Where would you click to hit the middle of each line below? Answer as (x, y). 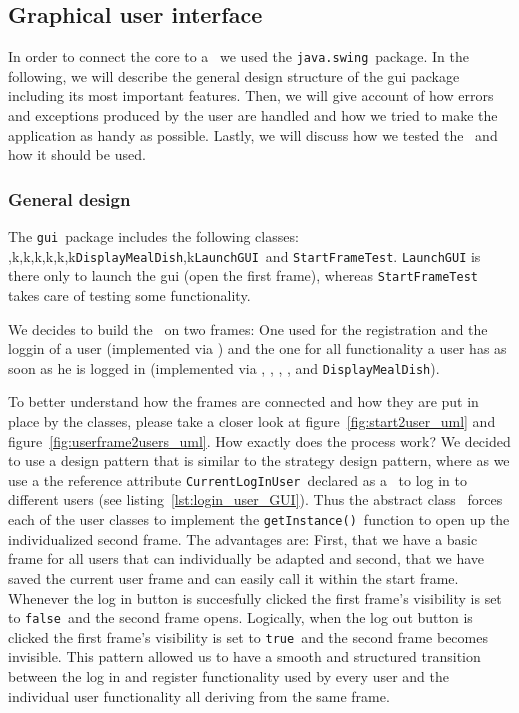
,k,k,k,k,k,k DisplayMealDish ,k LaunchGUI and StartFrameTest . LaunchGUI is (244, 255)
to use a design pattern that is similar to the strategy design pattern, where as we (259, 460)
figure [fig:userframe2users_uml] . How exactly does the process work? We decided (259, 440)
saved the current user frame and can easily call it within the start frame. (233, 577)
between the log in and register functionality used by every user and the (228, 676)
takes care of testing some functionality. (129, 295)
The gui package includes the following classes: (153, 236)
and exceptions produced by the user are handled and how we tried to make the (253, 115)
